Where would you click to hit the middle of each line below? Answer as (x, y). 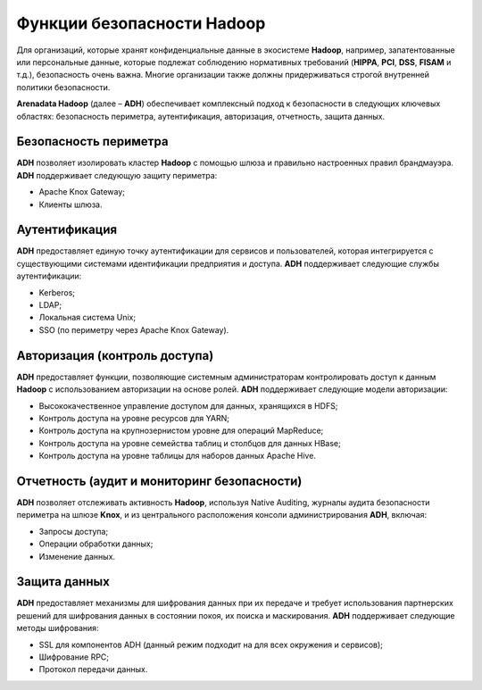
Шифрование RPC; (74, 657)
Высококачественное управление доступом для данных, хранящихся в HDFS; (188, 405)
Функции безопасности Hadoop (141, 23)
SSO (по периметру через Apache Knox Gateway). (134, 329)
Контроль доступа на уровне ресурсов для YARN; (134, 418)
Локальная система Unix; (87, 318)
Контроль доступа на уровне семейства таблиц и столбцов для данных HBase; (190, 443)
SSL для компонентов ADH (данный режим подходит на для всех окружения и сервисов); (211, 644)
